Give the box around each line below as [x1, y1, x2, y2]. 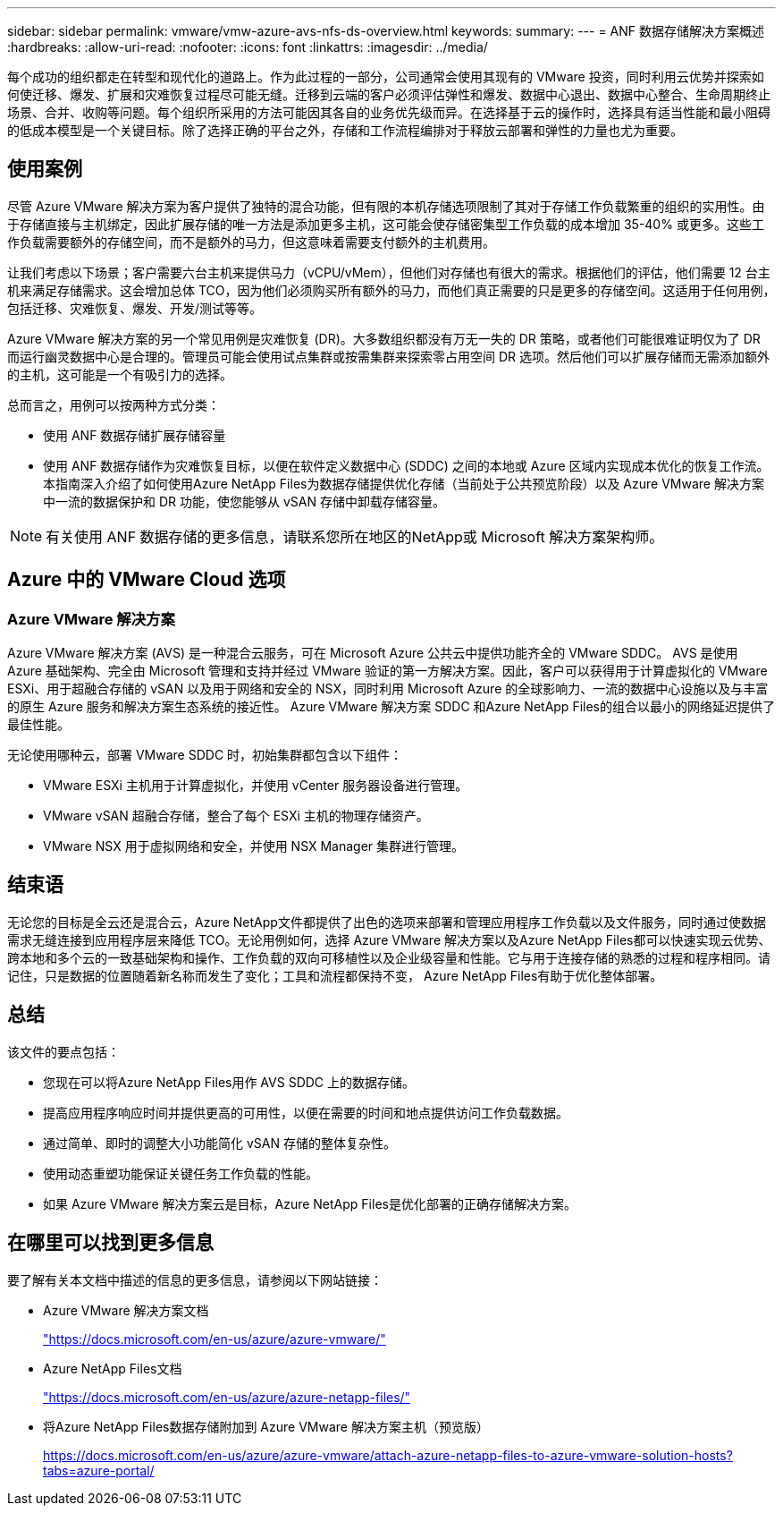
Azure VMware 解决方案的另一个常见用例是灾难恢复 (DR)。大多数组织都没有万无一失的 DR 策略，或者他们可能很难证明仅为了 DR [7, 330, 761, 346]
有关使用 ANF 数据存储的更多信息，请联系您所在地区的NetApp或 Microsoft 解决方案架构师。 [46, 527, 664, 546]
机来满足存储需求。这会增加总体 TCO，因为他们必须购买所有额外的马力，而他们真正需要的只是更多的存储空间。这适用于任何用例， [7, 282, 776, 298]
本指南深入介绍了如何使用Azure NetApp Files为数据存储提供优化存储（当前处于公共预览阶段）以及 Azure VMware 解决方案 [43, 475, 764, 491]
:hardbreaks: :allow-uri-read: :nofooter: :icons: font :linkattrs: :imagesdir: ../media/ [7, 39, 488, 55]
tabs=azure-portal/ [43, 1462, 155, 1478]
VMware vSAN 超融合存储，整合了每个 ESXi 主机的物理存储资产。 [43, 808, 429, 824]
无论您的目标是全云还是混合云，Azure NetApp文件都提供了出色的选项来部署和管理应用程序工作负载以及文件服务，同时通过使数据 [7, 914, 766, 930]
